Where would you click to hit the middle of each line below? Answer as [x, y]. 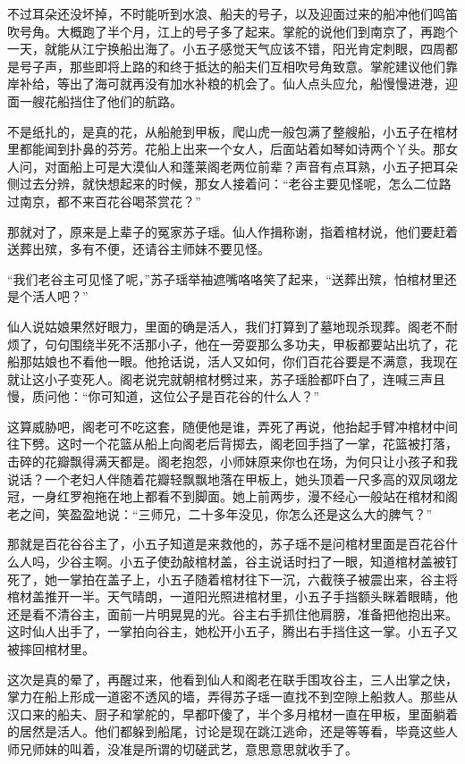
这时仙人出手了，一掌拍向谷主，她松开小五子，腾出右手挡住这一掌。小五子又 [232, 631]
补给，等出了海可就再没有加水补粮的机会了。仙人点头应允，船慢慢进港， [232, 84]
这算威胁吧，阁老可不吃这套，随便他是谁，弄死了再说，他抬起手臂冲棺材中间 [232, 426]
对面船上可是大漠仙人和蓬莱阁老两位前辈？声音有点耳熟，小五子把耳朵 [251, 166]
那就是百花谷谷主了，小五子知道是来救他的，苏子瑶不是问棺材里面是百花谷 [226, 544]
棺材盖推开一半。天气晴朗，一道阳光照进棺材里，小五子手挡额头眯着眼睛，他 [232, 596]
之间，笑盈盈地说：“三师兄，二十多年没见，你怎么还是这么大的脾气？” [226, 513]
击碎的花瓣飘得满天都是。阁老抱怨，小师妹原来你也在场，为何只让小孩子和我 [232, 462]
